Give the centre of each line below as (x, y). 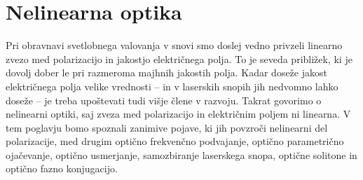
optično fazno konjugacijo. (62, 168)
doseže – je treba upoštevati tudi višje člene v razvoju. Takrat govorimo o (164, 100)
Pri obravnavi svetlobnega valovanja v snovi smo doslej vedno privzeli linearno (174, 45)
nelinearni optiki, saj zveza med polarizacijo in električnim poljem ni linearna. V (178, 114)
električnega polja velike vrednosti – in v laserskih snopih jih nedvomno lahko (172, 86)
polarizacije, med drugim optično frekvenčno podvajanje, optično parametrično (175, 141)
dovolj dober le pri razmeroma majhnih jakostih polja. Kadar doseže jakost (166, 72)
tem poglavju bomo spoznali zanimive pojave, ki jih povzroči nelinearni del (167, 127)
